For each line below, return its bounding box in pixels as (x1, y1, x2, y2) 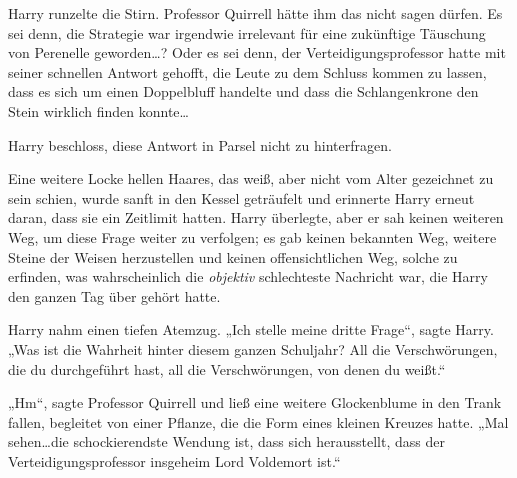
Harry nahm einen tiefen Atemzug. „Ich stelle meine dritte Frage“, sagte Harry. (8, 319, 494, 340)
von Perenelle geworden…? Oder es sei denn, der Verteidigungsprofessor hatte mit (8, 42, 506, 63)
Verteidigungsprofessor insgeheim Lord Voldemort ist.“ (8, 450, 341, 471)
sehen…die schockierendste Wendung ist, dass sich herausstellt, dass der (8, 431, 445, 452)
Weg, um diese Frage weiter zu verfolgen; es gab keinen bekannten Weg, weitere (8, 226, 497, 247)
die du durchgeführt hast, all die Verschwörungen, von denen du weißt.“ (8, 358, 446, 379)
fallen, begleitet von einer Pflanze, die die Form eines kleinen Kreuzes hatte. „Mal (8, 411, 509, 432)
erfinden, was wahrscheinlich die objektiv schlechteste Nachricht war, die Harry (8, 266, 488, 287)
